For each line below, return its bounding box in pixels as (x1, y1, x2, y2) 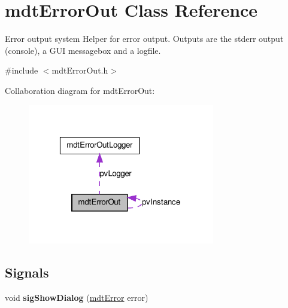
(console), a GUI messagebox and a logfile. (5, 44, 161, 56)
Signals (5, 263, 49, 282)
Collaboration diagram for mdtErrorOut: (5, 84, 155, 96)
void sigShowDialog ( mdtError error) (5, 291, 148, 304)
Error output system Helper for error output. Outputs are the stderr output (5, 32, 284, 45)
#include (5, 64, 38, 77)
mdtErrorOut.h (51, 64, 108, 77)
